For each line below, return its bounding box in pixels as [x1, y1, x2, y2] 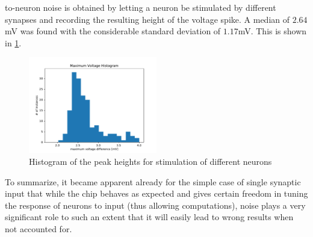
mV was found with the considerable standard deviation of [5, 25, 221, 37]
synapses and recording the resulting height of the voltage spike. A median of [5, 13, 290, 25]
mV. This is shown [238, 25, 307, 37]
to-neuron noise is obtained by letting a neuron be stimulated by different [5, 1, 276, 13]
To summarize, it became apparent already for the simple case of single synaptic [5, 175, 301, 188]
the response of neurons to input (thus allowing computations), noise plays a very [5, 199, 306, 211]
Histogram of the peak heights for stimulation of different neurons [29, 155, 272, 167]
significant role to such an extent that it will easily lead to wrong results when [5, 211, 294, 223]
